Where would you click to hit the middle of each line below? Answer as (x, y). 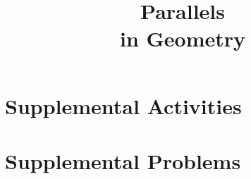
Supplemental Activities (123, 105)
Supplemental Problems (123, 160)
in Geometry (183, 38)
